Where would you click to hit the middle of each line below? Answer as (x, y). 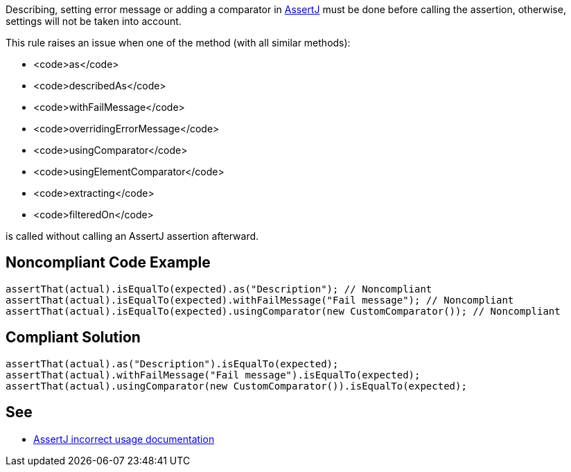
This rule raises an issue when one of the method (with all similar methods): (178, 43)
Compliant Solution (73, 338)
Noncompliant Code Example (108, 263)
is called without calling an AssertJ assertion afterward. (132, 236)
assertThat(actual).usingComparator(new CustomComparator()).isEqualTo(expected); (236, 386)
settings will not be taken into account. (94, 21)
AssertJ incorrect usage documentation (124, 439)
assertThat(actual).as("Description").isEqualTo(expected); (172, 364)
